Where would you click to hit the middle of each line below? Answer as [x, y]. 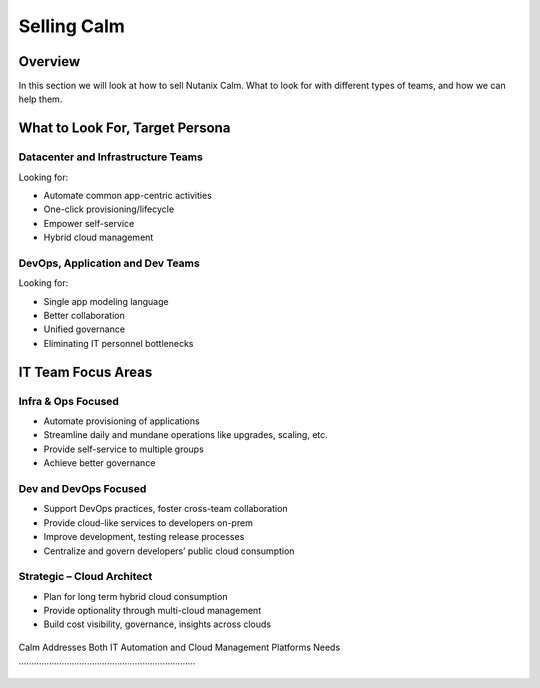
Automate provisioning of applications [121, 421]
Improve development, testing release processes [144, 537]
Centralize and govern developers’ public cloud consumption [169, 551]
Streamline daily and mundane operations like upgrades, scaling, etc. [186, 435]
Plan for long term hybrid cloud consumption [135, 596]
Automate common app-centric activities [127, 195]
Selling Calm [71, 26]
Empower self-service [89, 223]
